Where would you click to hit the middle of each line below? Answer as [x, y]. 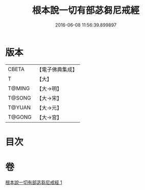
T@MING [19, 88]
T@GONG [20, 117]
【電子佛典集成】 [57, 69]
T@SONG [20, 98]
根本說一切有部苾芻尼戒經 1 [34, 182]
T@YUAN [19, 107]
